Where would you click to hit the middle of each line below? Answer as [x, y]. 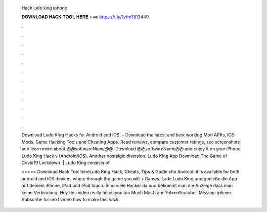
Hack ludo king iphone [44, 8]
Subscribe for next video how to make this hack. [71, 199]
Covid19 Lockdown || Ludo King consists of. [66, 163]
